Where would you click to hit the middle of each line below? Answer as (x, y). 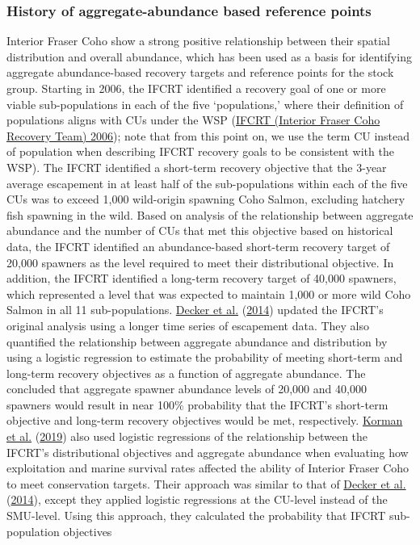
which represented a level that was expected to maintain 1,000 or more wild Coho (209, 293)
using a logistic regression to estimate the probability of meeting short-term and (205, 357)
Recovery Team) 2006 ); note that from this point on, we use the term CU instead (208, 135)
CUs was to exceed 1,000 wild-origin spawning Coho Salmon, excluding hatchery (206, 199)
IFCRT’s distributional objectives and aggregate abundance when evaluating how (208, 452)
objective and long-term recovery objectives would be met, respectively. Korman (205, 420)
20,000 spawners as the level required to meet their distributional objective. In (200, 262)
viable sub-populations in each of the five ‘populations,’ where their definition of (205, 104)
